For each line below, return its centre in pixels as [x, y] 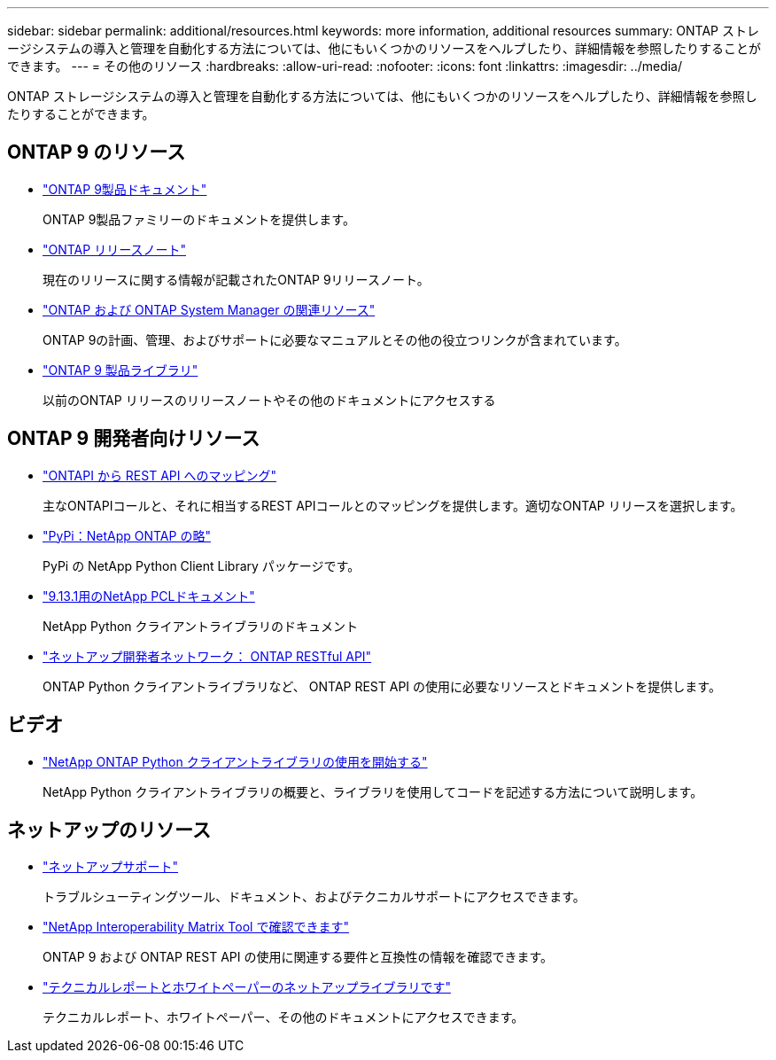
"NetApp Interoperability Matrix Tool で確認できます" [196, 927]
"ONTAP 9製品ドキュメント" [125, 189]
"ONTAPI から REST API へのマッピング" [159, 475]
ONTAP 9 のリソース [97, 152]
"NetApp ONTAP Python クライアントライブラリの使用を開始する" [235, 761]
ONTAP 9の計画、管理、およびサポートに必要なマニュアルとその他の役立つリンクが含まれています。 [335, 339]
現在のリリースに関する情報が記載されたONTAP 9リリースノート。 [236, 279]
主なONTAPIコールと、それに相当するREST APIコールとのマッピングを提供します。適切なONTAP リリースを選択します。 [393, 505]
